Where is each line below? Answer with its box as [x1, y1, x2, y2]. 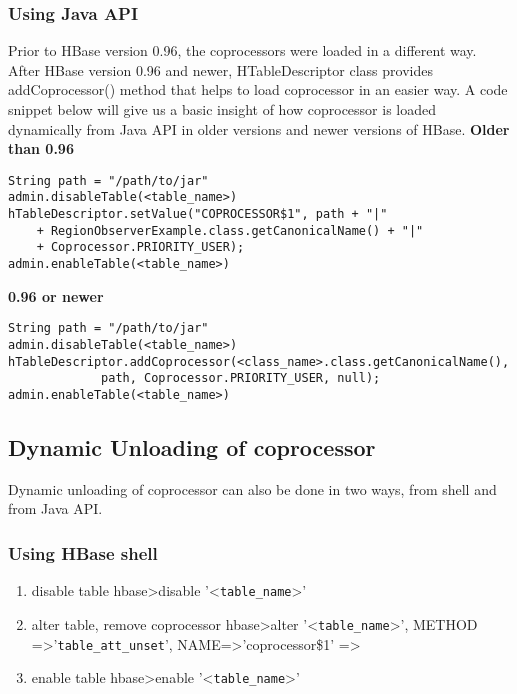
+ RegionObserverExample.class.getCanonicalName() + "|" [36, 223, 424, 238]
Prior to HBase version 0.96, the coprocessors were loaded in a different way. [8, 40, 477, 61]
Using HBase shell [8, 540, 158, 565]
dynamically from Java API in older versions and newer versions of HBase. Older [8, 118, 510, 139]
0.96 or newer [8, 285, 104, 306]
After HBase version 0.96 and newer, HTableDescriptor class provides [8, 59, 433, 80]
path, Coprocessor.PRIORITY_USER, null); [101, 371, 381, 386]
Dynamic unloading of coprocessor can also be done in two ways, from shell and [8, 478, 497, 499]
